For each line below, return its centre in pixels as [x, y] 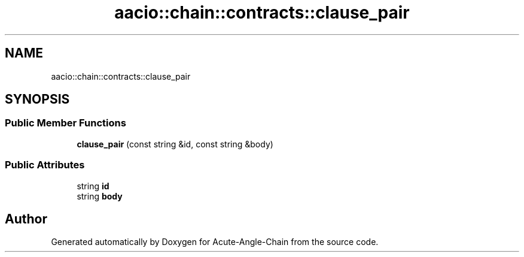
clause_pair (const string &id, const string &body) [175, 144]
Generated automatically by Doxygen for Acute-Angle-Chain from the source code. [215, 242]
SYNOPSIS [37, 99]
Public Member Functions [65, 123]
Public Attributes [45, 165]
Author [26, 219]
